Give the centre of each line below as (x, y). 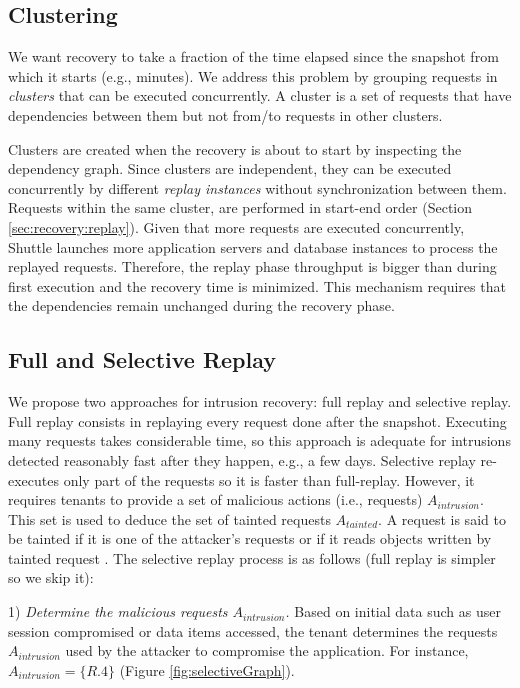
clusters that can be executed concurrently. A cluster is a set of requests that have (260, 95)
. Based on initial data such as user (393, 611)
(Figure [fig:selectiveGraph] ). (207, 669)
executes (34, 479)
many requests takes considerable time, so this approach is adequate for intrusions (259, 440)
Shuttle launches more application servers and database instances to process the (253, 246)
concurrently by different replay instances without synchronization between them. (257, 187)
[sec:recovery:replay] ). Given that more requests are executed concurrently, (236, 226)
